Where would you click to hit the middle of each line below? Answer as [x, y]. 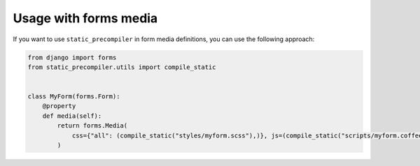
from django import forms [72, 57]
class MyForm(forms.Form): [74, 97]
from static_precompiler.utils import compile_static [122, 67]
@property [59, 106]
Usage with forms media [85, 18]
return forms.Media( [92, 126]
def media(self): [72, 116]
